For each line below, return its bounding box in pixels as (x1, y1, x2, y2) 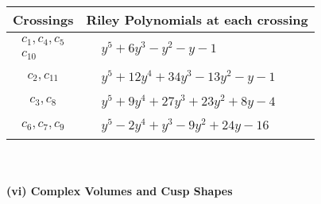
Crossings (13, 10, 74, 29)
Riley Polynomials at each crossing (86, 10, 308, 29)
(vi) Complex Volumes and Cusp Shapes (6, 182, 233, 198)
